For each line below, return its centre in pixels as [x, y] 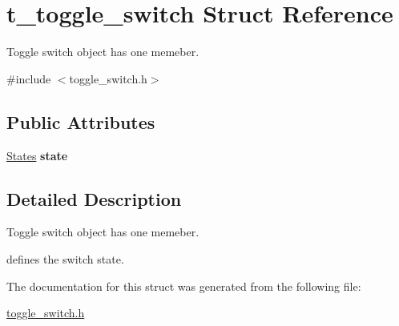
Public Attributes [81, 121]
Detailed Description [94, 198]
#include [29, 78]
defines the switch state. [65, 258]
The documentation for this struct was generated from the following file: [184, 286]
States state [37, 155]
